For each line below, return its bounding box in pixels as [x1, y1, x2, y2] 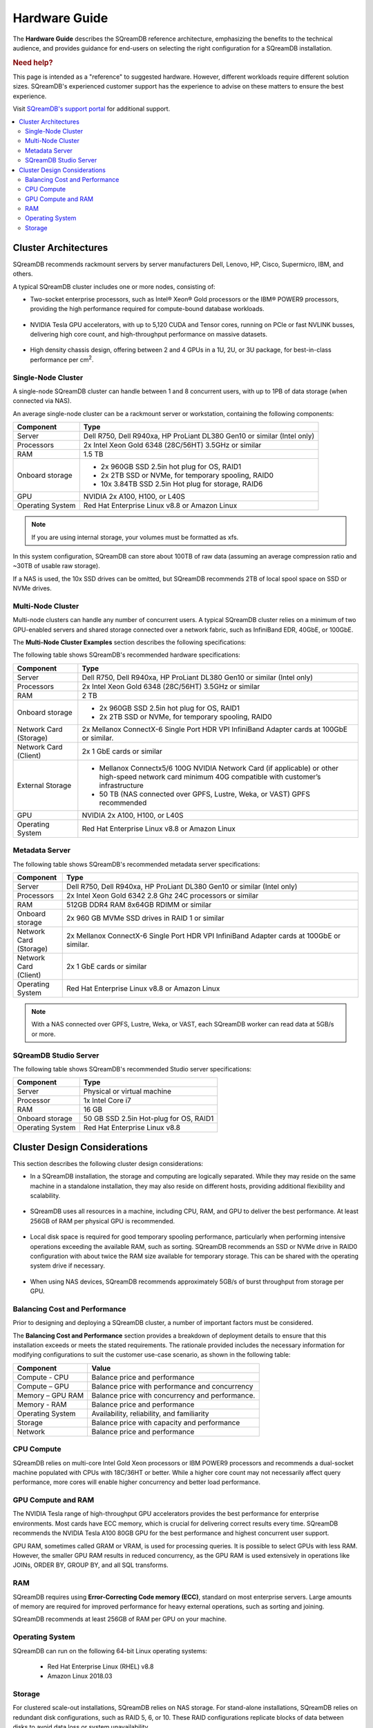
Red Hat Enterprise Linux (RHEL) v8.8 [47, 1662, 154, 1671]
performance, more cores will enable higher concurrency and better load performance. [12, 1478, 260, 1486]
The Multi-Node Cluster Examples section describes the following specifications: [12, 638, 247, 646]
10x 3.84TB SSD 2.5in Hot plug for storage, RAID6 [100, 479, 263, 489]
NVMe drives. [12, 584, 52, 592]
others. [12, 270, 34, 278]
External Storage [17, 780, 72, 790]
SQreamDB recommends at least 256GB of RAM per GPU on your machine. [12, 1615, 227, 1624]
